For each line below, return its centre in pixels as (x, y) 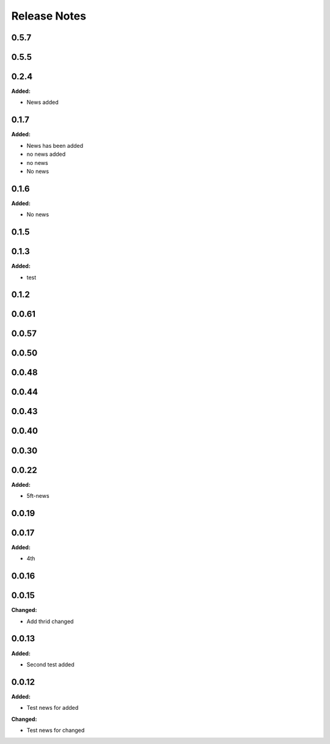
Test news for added (53, 708)
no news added (46, 154)
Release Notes (49, 16)
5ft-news (38, 496)
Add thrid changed (50, 621)
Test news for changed (56, 730)
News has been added (55, 145)
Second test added (50, 664)
